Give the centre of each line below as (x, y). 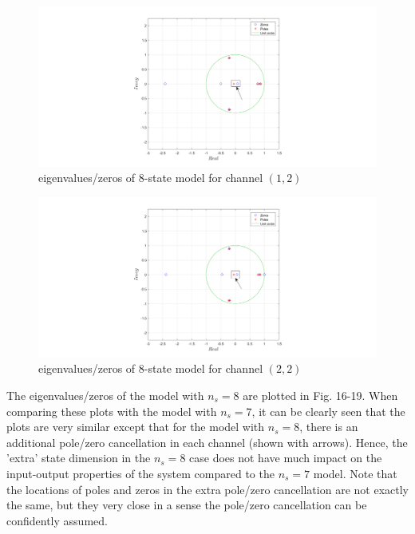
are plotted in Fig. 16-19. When (320, 395)
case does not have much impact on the (286, 458)
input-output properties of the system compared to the (140, 473)
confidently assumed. (57, 520)
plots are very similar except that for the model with (136, 427)
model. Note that (355, 473)
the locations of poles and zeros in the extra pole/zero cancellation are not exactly (207, 489)
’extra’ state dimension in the (79, 458)
